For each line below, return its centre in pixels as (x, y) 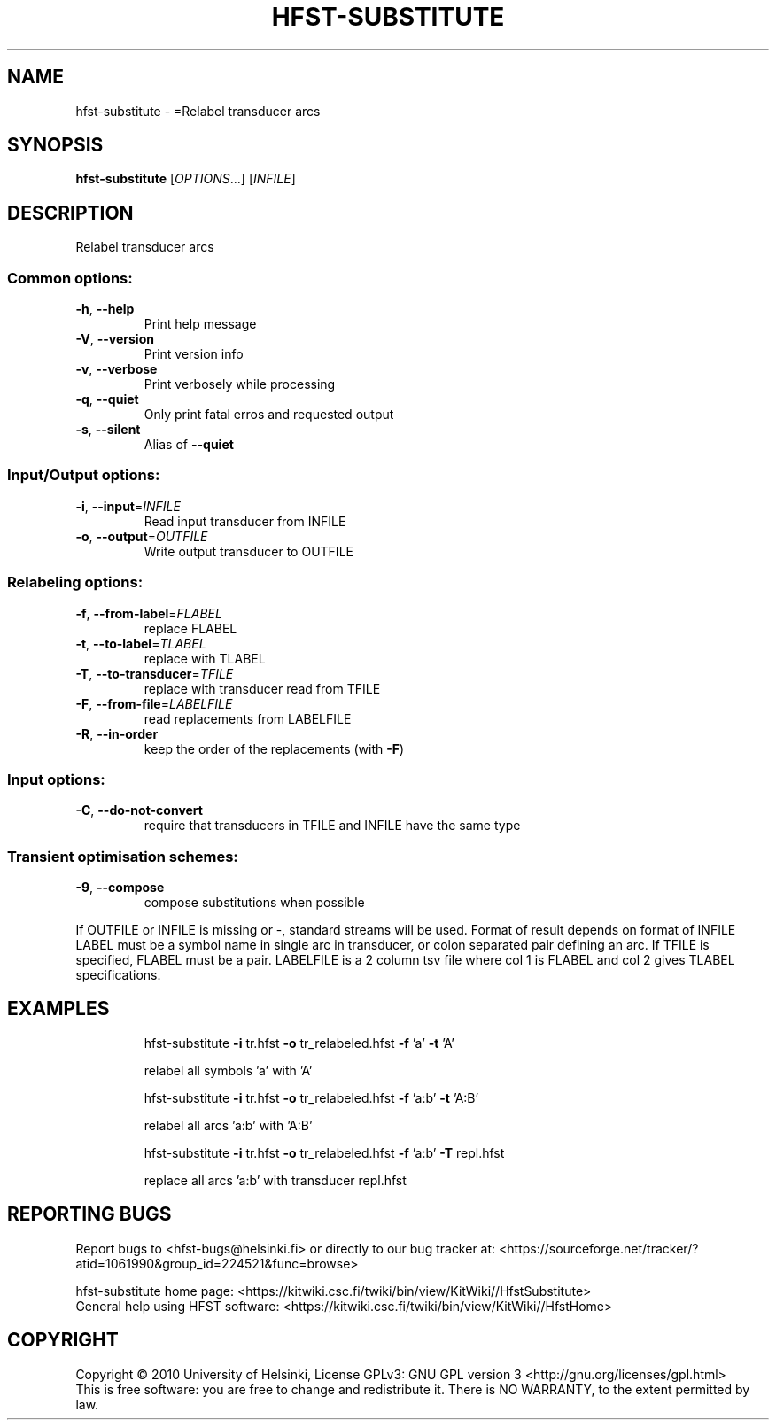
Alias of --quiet (189, 445)
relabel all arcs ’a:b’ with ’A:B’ (228, 1125)
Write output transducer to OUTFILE (248, 551)
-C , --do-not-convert (139, 810)
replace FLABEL (190, 628)
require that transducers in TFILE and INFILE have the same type (332, 826)
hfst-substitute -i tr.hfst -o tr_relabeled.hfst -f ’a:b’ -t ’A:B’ (311, 1097)
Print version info (194, 354)
